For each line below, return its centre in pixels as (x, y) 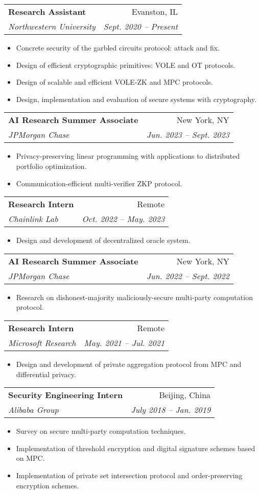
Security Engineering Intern (66, 395)
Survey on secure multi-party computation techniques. (101, 431)
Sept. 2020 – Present (140, 26)
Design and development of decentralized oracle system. (103, 240)
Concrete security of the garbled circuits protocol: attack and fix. (118, 47)
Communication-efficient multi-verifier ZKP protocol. (99, 183)
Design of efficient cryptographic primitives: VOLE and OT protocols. (126, 65)
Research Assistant (47, 11)
